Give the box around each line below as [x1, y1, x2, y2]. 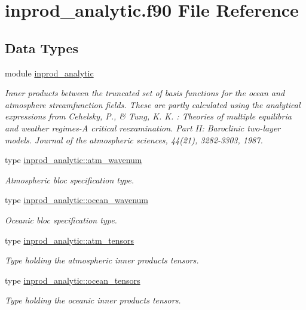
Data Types [5, 38, 78, 57]
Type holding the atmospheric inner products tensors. [5, 254, 199, 266]
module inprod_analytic [5, 66, 94, 79]
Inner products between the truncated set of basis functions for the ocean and [5, 87, 285, 99]
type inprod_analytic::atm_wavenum [5, 154, 142, 166]
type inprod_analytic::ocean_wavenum [5, 194, 149, 206]
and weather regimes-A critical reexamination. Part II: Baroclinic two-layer [5, 121, 281, 134]
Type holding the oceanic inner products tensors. [5, 294, 181, 306]
